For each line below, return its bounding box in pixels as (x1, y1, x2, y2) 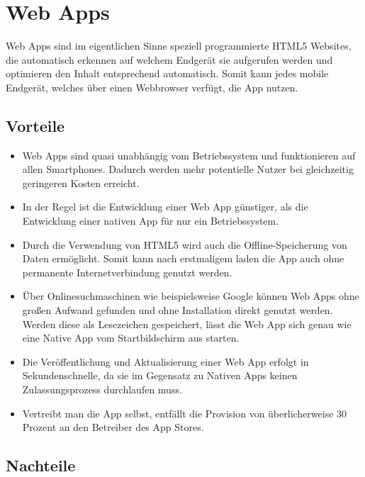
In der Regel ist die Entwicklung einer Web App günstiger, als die (22, 199, 308, 214)
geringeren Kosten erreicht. (22, 175, 140, 190)
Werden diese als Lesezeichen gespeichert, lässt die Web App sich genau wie (22, 316, 352, 331)
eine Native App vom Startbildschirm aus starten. (22, 330, 240, 345)
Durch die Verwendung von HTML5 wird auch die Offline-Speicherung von (22, 237, 347, 252)
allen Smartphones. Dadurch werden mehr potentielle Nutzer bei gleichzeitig (22, 162, 354, 176)
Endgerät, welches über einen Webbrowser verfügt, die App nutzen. (6, 79, 298, 94)
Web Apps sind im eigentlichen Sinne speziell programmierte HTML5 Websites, (6, 38, 352, 53)
